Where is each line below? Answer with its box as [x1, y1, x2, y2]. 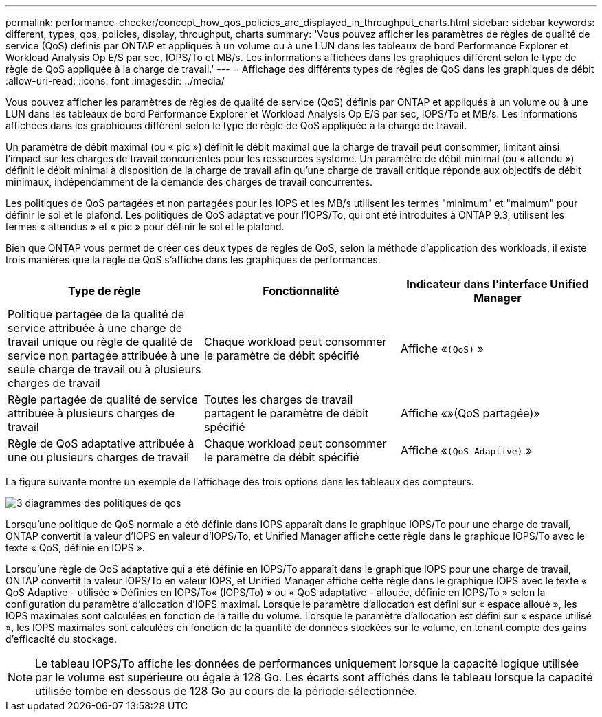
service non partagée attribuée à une [8, 349, 200, 362]
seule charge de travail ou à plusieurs [8, 362, 201, 376]
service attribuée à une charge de [8, 321, 183, 335]
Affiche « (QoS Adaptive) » [400, 443, 533, 457]
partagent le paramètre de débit [203, 406, 369, 420]
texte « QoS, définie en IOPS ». [5, 542, 145, 553]
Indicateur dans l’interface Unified [406, 277, 589, 291]
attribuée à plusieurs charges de [8, 406, 175, 420]
